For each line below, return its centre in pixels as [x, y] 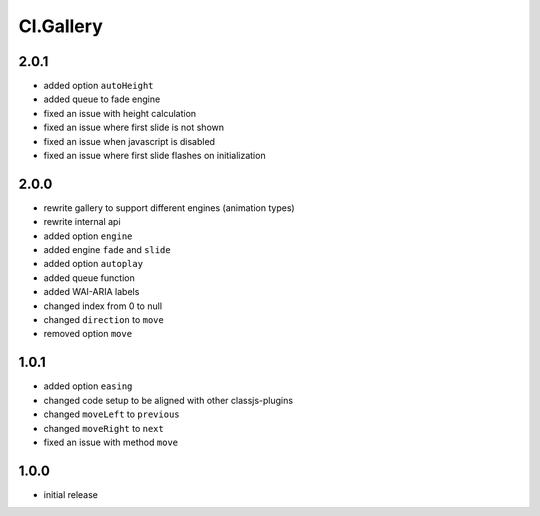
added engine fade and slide [107, 250]
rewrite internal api [82, 222]
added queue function [89, 277]
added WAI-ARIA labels [91, 292]
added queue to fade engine [102, 99]
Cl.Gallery [61, 26]
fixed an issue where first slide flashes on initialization [154, 156]
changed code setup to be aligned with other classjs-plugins [168, 400]
